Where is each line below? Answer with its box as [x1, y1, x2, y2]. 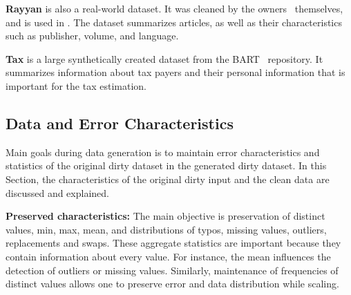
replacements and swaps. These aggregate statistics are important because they [6, 236, 341, 250]
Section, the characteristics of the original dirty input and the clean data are [6, 171, 330, 186]
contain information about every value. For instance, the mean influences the [6, 249, 331, 263]
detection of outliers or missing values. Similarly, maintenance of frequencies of [6, 263, 339, 277]
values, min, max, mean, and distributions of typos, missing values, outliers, [6, 222, 327, 236]
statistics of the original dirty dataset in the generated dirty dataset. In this [6, 158, 327, 173]
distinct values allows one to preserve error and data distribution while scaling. [6, 276, 339, 291]
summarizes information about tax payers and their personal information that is [6, 65, 345, 79]
